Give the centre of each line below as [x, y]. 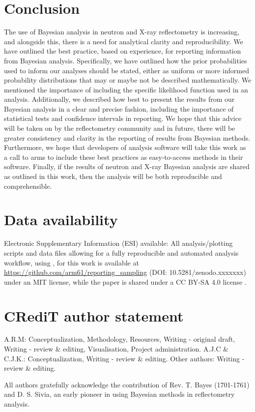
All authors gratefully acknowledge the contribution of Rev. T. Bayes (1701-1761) [127, 384]
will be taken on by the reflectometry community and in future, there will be [120, 128]
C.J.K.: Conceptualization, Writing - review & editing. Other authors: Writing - [124, 358]
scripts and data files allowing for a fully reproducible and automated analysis [121, 252]
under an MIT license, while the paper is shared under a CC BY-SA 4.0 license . [125, 281]
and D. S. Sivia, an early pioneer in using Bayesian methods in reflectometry [119, 394]
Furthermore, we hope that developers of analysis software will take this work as [125, 147]
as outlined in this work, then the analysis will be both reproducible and [113, 176]
